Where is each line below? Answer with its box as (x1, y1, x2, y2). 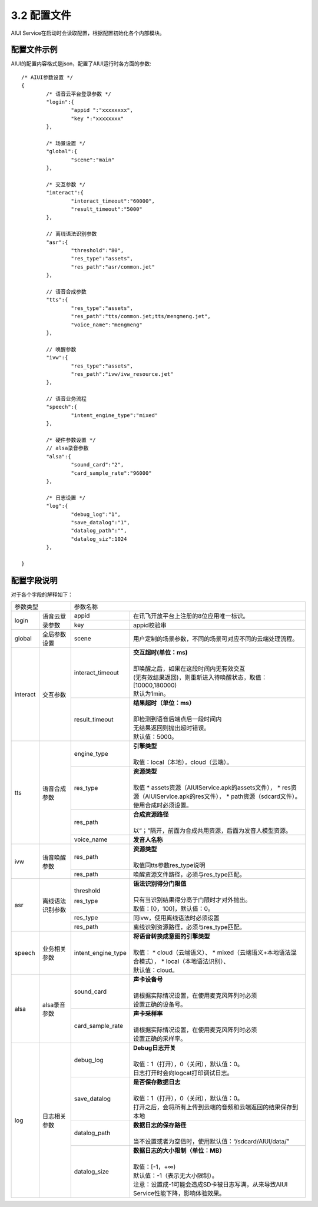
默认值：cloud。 (132, 966, 178, 974)
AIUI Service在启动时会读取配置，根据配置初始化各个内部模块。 (11, 29, 165, 37)
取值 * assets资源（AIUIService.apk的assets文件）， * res (132, 783, 291, 792)
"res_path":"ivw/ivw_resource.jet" (71, 371, 174, 377)
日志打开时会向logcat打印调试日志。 (132, 1069, 233, 1077)
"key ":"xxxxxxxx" (71, 115, 124, 122)
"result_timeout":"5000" (71, 206, 143, 213)
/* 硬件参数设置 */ (46, 436, 97, 444)
